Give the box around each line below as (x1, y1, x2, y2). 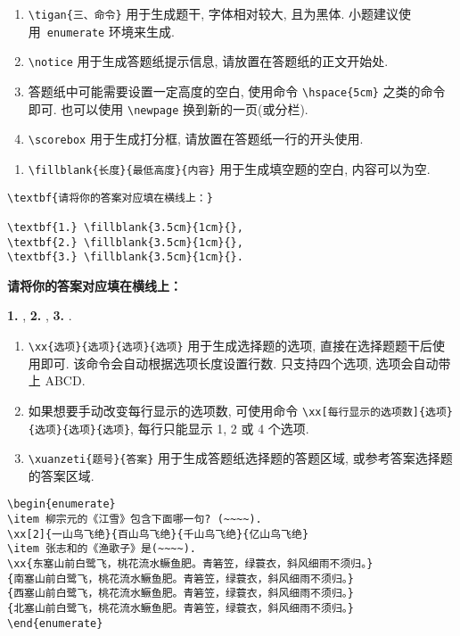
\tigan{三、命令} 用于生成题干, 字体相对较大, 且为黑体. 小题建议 (28, 4, 398, 22)
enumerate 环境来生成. (46, 21, 175, 40)
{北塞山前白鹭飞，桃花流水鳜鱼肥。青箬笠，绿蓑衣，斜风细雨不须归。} (7, 602, 354, 615)
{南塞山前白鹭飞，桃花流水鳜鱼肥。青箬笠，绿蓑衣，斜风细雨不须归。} (7, 572, 354, 585)
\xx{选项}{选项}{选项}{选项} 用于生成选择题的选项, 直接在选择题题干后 (28, 336, 432, 355)
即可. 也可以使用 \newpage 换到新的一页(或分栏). (28, 99, 308, 118)
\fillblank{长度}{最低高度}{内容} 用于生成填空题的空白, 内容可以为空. (28, 159, 431, 178)
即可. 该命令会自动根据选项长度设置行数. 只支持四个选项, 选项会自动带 (40, 353, 451, 372)
